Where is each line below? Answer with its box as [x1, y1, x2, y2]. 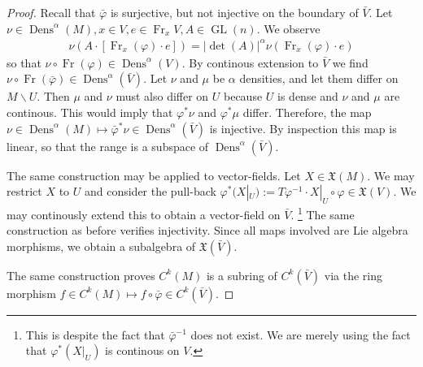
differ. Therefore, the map [242, 103, 372, 120]
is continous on [105, 342, 180, 359]
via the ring [324, 266, 382, 283]
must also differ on [116, 88, 209, 105]
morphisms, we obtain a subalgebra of [7, 237, 196, 254]
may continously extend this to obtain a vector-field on [7, 205, 281, 222]
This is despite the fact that [25, 326, 165, 343]
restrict [7, 183, 42, 200]
